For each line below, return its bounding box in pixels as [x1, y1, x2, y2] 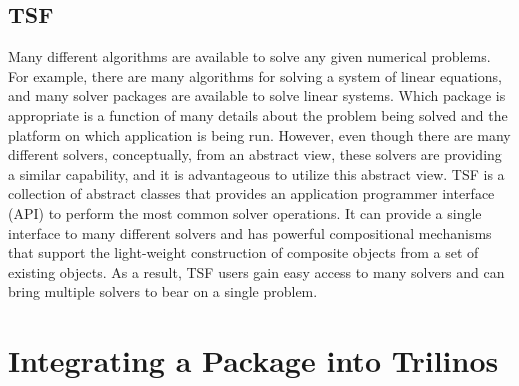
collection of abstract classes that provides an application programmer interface [8, 183, 495, 204]
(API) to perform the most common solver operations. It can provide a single [8, 202, 482, 223]
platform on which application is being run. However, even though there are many [8, 124, 511, 145]
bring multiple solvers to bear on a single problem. [8, 281, 318, 302]
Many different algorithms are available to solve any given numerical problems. [8, 46, 491, 67]
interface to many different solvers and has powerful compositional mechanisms [8, 222, 492, 243]
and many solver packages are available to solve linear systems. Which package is [8, 85, 506, 106]
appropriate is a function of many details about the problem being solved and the [8, 104, 508, 125]
